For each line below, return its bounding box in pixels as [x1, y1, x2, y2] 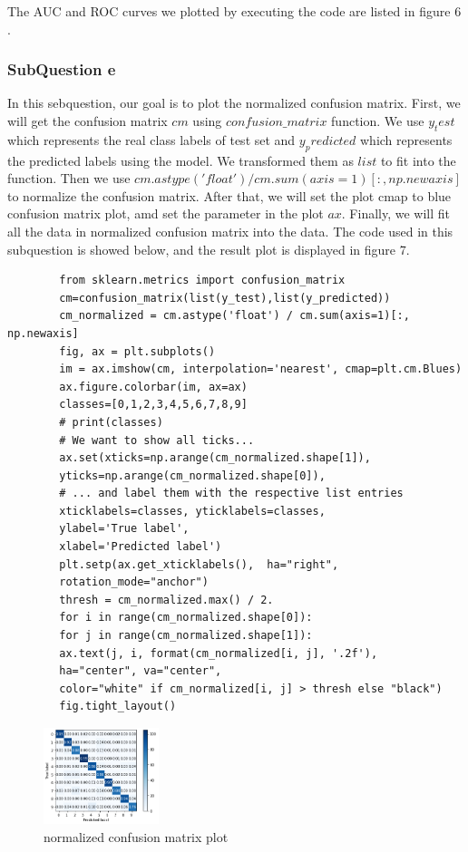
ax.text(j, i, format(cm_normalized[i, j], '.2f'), [59, 646, 378, 660]
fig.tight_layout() [59, 700, 177, 713]
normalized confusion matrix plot [44, 827, 229, 846]
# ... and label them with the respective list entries [59, 487, 404, 500]
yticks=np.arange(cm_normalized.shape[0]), [59, 469, 326, 482]
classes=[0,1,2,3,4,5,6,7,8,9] [59, 398, 248, 411]
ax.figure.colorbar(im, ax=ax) [59, 380, 248, 393]
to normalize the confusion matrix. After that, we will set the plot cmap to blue [7, 186, 452, 205]
